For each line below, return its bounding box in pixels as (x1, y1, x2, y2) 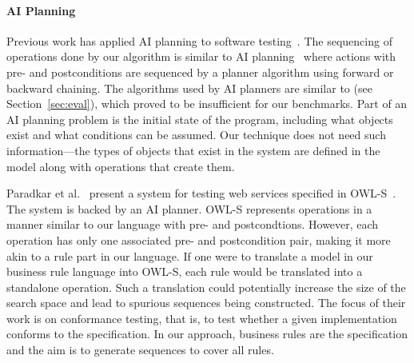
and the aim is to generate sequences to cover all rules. (6, 341, 274, 358)
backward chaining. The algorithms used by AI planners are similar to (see (6, 79, 372, 96)
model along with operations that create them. (6, 158, 235, 174)
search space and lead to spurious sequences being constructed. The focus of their (6, 294, 406, 311)
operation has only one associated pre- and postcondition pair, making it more (6, 231, 391, 248)
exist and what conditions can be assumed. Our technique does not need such (6, 126, 386, 143)
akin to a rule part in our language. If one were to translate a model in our (6, 247, 373, 264)
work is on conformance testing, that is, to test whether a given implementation (6, 309, 397, 326)
